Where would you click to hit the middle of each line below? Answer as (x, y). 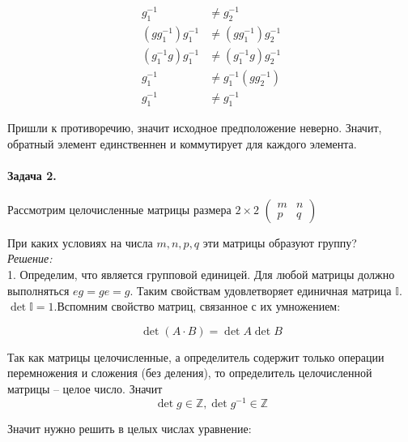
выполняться (38, 290)
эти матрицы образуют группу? (280, 242)
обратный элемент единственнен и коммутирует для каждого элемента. (182, 143)
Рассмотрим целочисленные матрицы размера (119, 209)
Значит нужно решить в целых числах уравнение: (130, 428)
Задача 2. (32, 175)
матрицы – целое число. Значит (85, 389)
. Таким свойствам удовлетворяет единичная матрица (261, 290)
